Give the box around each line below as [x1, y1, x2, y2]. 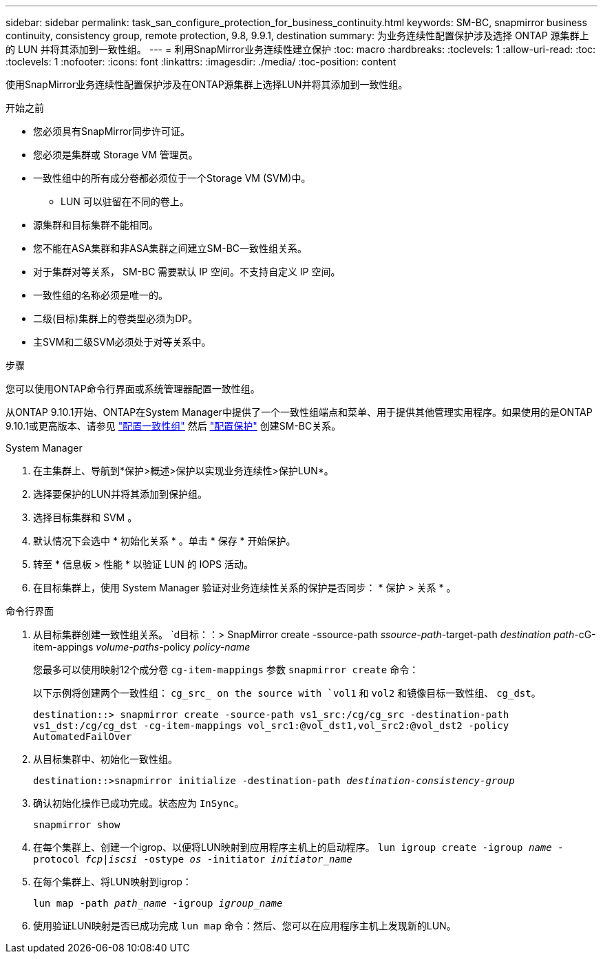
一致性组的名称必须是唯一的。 [33, 289, 168, 301]
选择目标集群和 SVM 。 [33, 512, 138, 523]
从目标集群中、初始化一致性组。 [33, 753, 178, 765]
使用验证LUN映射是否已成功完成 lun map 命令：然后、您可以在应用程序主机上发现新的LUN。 [33, 920, 456, 931]
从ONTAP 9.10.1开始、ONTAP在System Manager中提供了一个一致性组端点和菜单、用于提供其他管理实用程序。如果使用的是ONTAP [6, 406, 593, 418]
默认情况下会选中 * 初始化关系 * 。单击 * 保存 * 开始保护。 [33, 535, 296, 547]
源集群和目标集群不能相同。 [33, 219, 158, 231]
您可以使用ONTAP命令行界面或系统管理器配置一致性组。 [6, 383, 260, 394]
